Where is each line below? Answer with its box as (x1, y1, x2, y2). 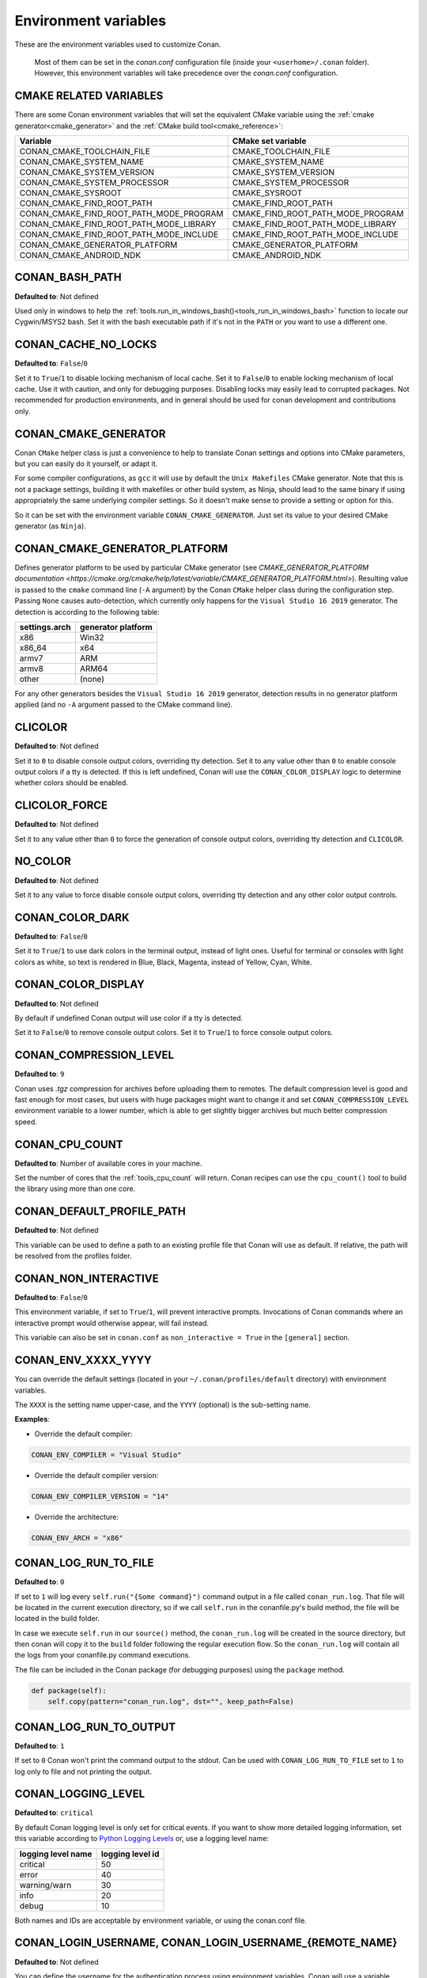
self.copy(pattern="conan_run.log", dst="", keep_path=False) (47, 1697, 294, 1707)
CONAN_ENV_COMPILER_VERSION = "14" (31, 1491, 169, 1501)
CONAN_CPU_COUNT (14, 1138, 123, 1151)
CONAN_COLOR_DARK (14, 911, 130, 924)
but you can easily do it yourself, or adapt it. (14, 459, 158, 468)
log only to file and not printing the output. (14, 1767, 152, 1776)
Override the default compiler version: (34, 1470, 159, 1480)
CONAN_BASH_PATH (14, 271, 122, 284)
